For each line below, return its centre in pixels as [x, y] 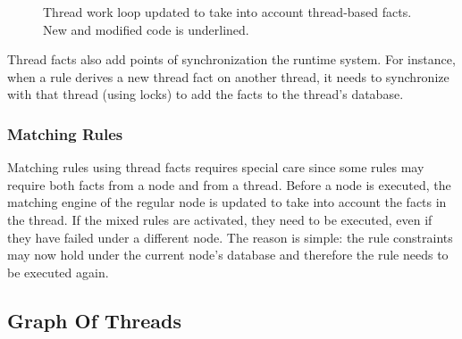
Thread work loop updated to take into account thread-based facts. [227, 12]
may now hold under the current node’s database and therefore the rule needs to [228, 255]
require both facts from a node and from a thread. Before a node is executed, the [229, 184]
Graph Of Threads [95, 320]
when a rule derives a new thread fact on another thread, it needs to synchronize [228, 76]
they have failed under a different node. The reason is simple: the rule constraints [230, 237]
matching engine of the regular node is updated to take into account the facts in [227, 202]
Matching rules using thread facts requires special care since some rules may [216, 167]
